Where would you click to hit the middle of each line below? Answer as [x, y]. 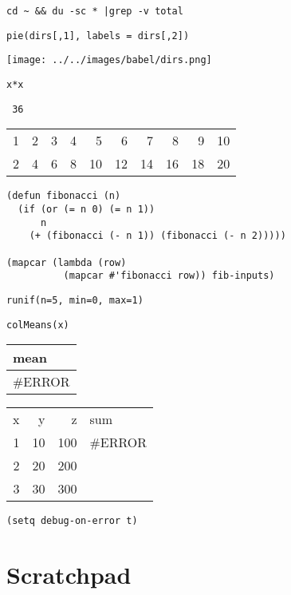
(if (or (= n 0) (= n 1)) [87, 209]
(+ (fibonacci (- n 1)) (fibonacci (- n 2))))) [157, 236]
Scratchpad [69, 575]
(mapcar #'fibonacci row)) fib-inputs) [169, 276]
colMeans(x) [38, 325]
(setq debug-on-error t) [72, 521]
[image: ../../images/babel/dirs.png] [109, 60]
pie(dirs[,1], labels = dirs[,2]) [98, 36]
